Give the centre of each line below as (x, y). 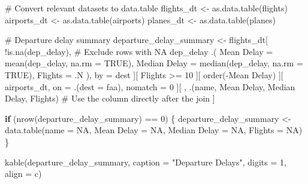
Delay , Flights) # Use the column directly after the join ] (110, 98)
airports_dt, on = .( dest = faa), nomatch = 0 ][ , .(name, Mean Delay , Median (150, 86)
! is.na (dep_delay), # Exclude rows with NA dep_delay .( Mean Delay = (139, 51)
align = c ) (23, 174)
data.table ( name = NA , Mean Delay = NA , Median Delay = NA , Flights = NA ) (154, 130)
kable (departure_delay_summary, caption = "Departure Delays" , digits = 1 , (146, 162)
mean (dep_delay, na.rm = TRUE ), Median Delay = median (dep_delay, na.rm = (154, 63)
